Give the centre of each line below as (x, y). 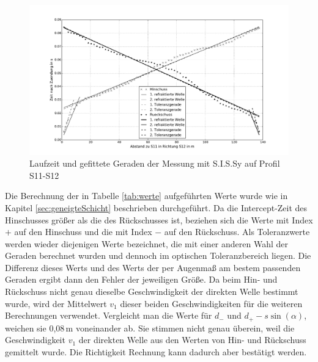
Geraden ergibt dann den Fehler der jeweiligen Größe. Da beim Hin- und (141, 279)
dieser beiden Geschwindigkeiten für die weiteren (211, 303)
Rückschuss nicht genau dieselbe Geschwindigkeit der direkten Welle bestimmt (152, 291)
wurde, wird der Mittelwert (56, 303)
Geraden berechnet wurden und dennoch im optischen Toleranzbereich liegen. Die (158, 255)
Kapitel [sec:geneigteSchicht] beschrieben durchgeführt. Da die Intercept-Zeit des (156, 207)
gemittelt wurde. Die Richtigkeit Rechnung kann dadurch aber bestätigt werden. (156, 351)
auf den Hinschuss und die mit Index (83, 232)
